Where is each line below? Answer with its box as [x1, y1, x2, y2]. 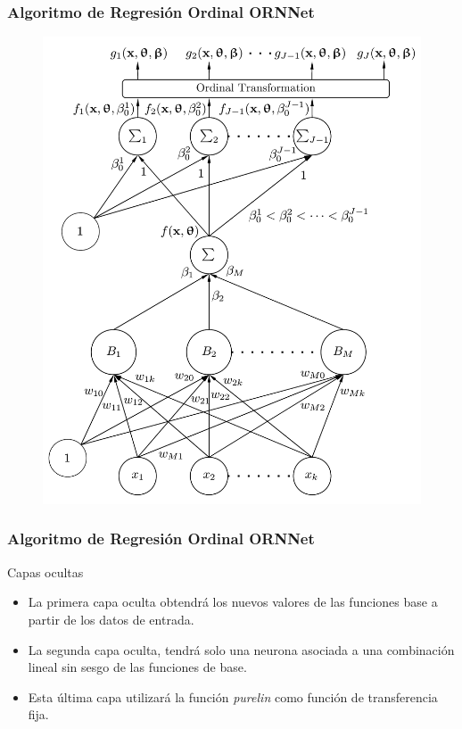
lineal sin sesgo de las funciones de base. [28, 658, 247, 676]
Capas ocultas [7, 562, 84, 581]
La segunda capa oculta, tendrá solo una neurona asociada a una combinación [28, 640, 455, 659]
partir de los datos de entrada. [28, 609, 194, 628]
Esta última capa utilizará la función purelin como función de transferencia [28, 687, 438, 706]
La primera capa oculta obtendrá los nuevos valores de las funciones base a [28, 592, 438, 611]
